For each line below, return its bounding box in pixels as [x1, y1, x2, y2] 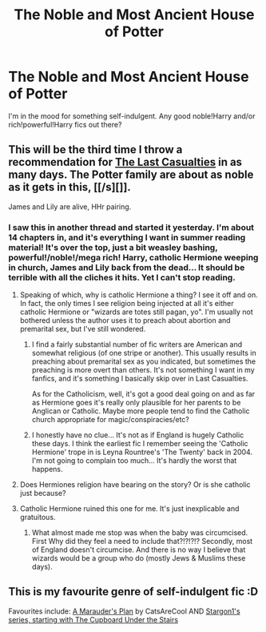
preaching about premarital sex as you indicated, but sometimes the [31, 356, 256, 366]
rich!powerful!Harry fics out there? [8, 119, 122, 129]
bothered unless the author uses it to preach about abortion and [19, 316, 231, 325]
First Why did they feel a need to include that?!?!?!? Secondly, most [31, 537, 253, 546]
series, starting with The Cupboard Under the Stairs [8, 614, 178, 624]
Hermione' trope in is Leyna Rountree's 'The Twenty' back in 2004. [31, 447, 253, 457]
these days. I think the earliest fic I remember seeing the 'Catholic [31, 439, 249, 449]
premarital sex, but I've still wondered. [19, 324, 146, 334]
